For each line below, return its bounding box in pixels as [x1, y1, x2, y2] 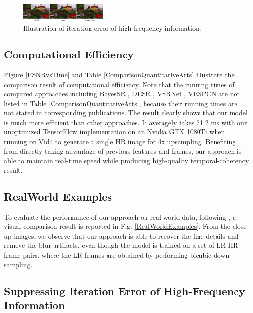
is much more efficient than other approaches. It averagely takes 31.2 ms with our [4, 117, 247, 127]
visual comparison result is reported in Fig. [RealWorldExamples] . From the [4, 221, 231, 231]
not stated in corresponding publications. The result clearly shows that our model [4, 108, 248, 118]
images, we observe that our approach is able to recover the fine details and [14, 230, 239, 240]
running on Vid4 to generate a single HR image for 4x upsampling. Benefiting [4, 136, 236, 147]
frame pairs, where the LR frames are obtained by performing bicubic [4, 250, 212, 260]
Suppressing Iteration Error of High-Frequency [4, 283, 245, 298]
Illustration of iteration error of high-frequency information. [23, 23, 201, 33]
